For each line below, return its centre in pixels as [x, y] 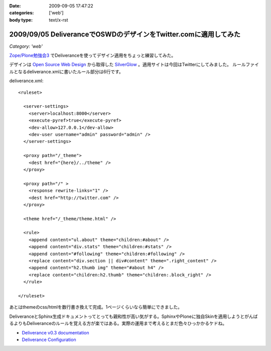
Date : [15, 6]
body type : [21, 20]
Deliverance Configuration [49, 339]
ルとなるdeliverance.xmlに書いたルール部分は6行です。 [66, 71]
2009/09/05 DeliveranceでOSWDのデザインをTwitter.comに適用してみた [125, 34]
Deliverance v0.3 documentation [55, 332]
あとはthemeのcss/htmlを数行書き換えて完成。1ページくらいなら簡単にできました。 [96, 307]
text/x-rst [58, 20]
